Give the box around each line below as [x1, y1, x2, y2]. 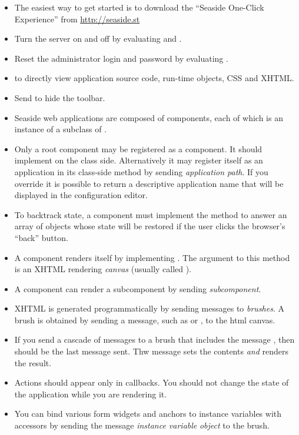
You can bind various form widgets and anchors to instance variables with [14, 407, 282, 420]
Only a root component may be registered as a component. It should [14, 142, 263, 155]
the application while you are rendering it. [14, 387, 167, 400]
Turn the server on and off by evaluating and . [14, 32, 182, 45]
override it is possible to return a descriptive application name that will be [14, 177, 284, 189]
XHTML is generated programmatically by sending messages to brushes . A [14, 302, 284, 314]
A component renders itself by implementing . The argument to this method [14, 251, 290, 263]
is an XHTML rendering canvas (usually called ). [14, 263, 192, 275]
